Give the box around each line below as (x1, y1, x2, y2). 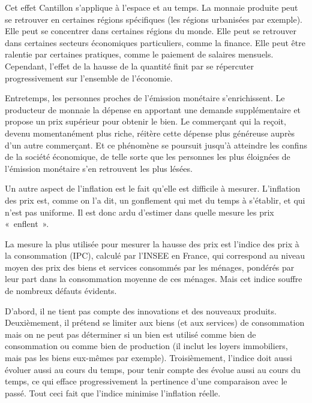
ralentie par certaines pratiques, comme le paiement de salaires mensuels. (5, 48, 274, 60)
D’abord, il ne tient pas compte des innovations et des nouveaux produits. (5, 304, 277, 317)
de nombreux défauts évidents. (5, 284, 117, 297)
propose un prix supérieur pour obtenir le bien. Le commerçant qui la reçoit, (5, 115, 286, 128)
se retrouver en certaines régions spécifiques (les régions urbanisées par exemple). (5, 13, 303, 25)
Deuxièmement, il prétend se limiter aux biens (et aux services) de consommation (5, 316, 305, 329)
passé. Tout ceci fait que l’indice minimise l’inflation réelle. (5, 386, 221, 399)
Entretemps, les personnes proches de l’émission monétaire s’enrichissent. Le (5, 92, 285, 104)
